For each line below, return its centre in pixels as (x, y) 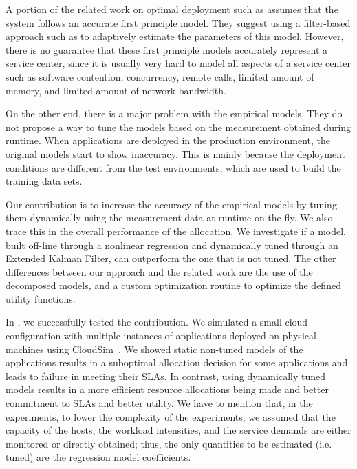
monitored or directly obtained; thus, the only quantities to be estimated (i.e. (169, 443)
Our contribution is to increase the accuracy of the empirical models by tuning (171, 204)
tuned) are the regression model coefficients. (98, 457)
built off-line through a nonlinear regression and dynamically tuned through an (172, 245)
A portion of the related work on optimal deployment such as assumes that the (172, 9)
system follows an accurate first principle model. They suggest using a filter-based (178, 22)
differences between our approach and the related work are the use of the (159, 271)
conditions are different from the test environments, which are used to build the (173, 167)
